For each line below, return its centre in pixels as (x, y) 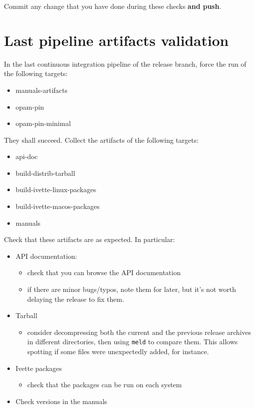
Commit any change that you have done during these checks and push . (113, 6)
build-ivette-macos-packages (58, 206)
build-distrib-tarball (45, 173)
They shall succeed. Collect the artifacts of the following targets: (101, 140)
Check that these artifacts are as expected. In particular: (90, 239)
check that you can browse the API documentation (104, 272)
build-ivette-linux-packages (56, 189)
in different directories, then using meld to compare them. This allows (132, 342)
